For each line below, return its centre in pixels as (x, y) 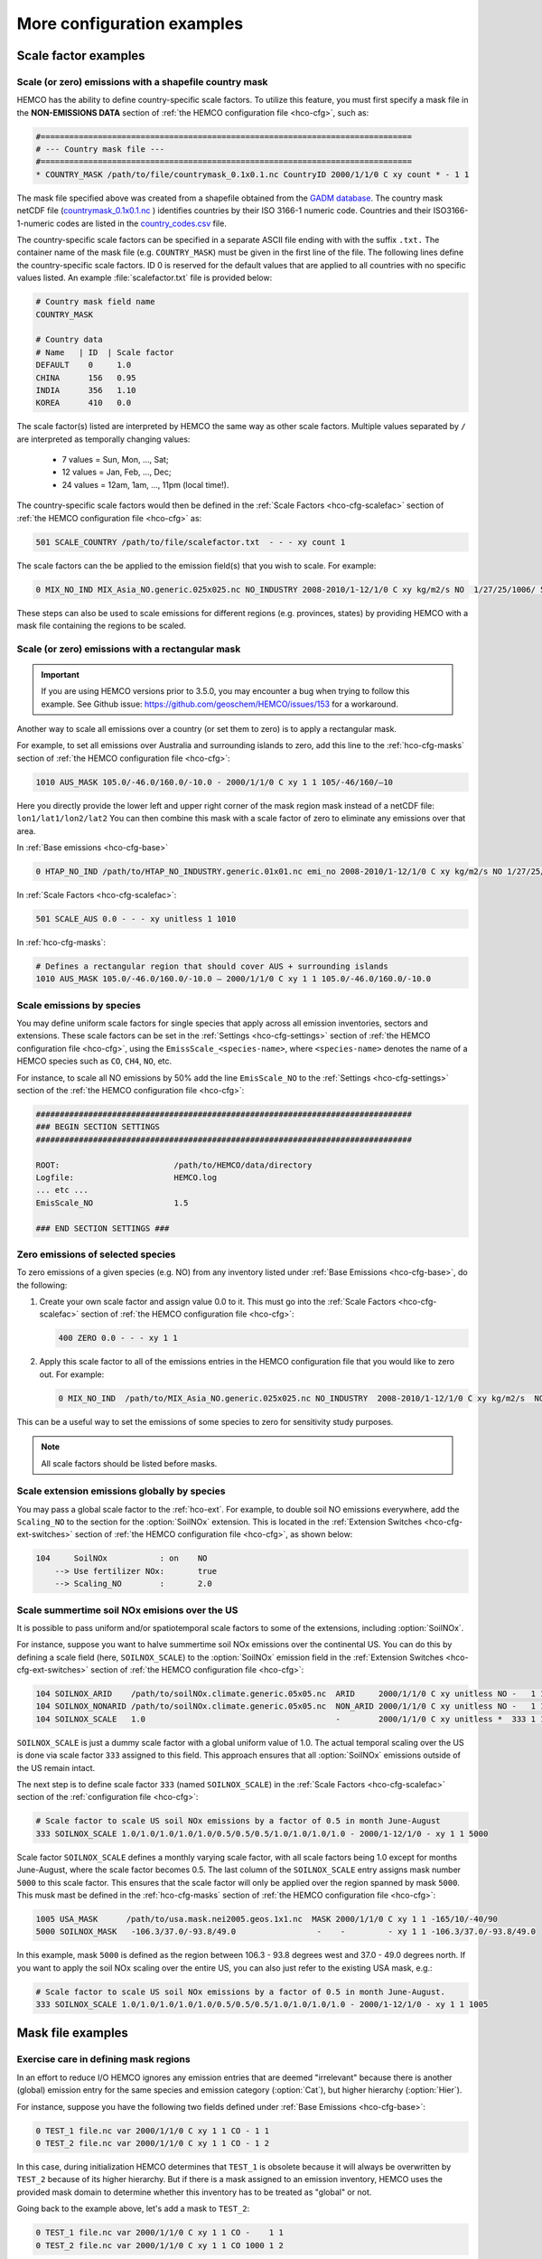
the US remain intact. (56, 1767)
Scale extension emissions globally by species (121, 1491)
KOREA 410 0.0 (84, 403)
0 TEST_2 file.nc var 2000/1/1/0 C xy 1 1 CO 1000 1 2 (159, 2245)
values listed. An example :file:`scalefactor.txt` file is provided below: (145, 278)
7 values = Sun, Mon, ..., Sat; (115, 460)
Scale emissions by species (79, 1005)
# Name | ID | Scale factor (105, 352)
